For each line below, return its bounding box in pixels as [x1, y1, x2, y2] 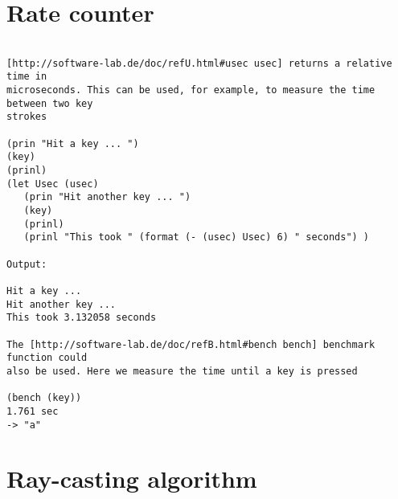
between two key [6, 97, 93, 109]
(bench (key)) [6, 392, 82, 404]
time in [6, 71, 47, 83]
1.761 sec [6, 405, 59, 417]
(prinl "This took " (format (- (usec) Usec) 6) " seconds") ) [23, 231, 370, 243]
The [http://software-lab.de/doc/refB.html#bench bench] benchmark [6, 338, 375, 350]
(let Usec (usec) [6, 178, 99, 190]
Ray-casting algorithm [6, 462, 257, 495]
